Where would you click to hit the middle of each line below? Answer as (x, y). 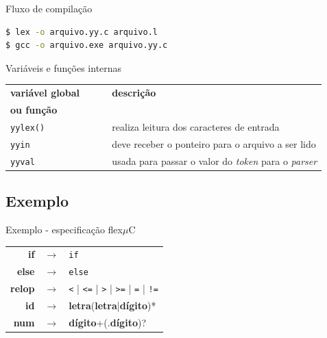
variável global (45, 93)
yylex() (28, 128)
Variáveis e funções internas (64, 67)
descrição (134, 93)
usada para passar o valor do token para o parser (215, 160)
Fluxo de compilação (49, 8)
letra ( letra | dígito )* (112, 305)
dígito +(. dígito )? (108, 322)
